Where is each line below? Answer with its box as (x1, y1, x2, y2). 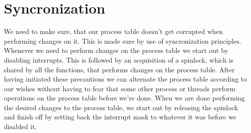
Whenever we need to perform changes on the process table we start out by (4, 45, 229, 55)
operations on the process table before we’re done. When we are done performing (4, 93, 245, 103)
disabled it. (4, 121, 37, 132)
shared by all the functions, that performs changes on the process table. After (4, 64, 235, 74)
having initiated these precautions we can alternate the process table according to (4, 74, 247, 84)
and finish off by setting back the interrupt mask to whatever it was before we (4, 112, 236, 122)
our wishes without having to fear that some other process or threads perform (4, 83, 235, 93)
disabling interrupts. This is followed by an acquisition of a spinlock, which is (4, 54, 234, 65)
